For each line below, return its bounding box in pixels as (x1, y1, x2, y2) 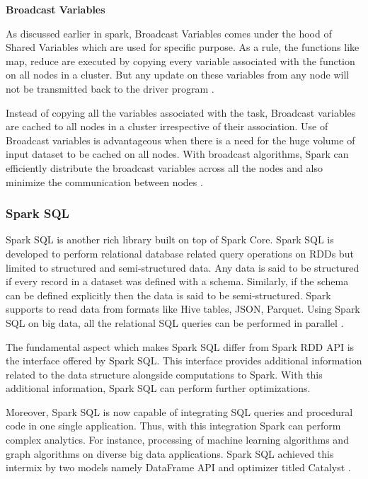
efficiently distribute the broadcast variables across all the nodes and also (6, 160, 323, 175)
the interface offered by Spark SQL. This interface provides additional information (6, 353, 362, 368)
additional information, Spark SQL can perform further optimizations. (6, 381, 311, 396)
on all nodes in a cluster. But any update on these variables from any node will (6, 67, 350, 82)
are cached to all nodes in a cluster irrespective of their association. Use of (6, 119, 328, 134)
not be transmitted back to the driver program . (6, 81, 214, 96)
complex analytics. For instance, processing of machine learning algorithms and (6, 432, 349, 447)
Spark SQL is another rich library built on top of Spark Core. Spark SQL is (6, 232, 334, 247)
